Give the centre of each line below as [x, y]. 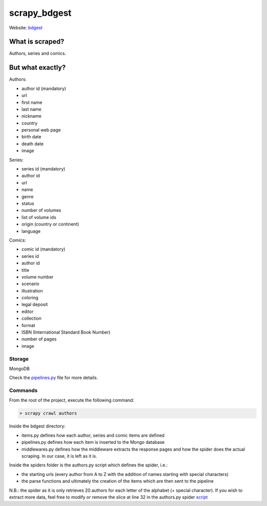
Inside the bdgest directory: [37, 426]
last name [31, 109]
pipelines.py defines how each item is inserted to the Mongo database [93, 442]
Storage [19, 359]
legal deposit [35, 304]
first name [32, 102]
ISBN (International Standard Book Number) [66, 332]
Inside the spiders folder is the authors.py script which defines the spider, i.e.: [89, 465]
